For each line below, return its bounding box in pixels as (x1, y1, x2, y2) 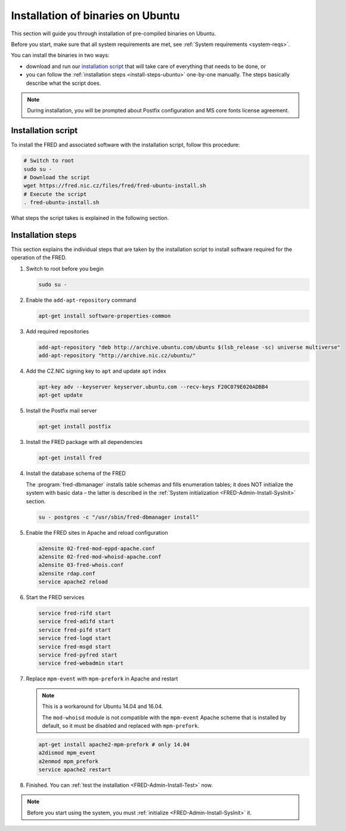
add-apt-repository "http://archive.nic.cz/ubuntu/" (38, 352, 196, 359)
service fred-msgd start (38, 643, 112, 650)
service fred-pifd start (38, 626, 112, 633)
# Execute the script (23, 191, 87, 197)
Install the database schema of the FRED (26, 470, 126, 477)
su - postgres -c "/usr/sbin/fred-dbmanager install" (38, 514, 199, 520)
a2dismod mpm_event (38, 750, 95, 756)
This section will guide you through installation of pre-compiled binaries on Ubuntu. (11, 30, 216, 37)
